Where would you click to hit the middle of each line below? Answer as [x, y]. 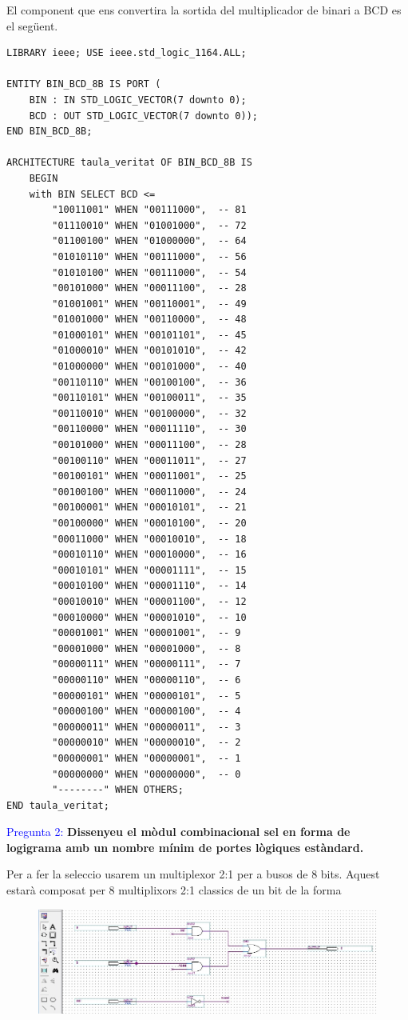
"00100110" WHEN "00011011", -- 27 [149, 460]
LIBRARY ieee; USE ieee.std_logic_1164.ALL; [127, 53]
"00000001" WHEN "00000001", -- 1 [147, 758]
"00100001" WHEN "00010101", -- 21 [149, 508]
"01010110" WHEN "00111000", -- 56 [149, 256]
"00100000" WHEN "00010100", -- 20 [149, 523]
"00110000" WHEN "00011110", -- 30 [149, 429]
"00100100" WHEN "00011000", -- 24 [149, 492]
